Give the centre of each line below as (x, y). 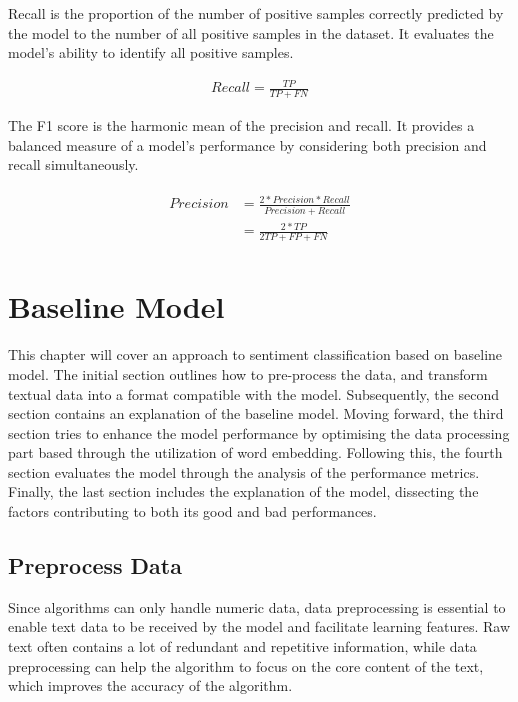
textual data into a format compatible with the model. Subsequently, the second (253, 393)
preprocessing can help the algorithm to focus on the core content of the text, (246, 665)
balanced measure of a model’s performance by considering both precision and (247, 144)
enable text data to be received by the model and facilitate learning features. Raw (259, 626)
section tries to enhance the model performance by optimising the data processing (259, 432)
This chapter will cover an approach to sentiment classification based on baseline (255, 354)
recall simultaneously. (73, 164)
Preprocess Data (95, 565)
